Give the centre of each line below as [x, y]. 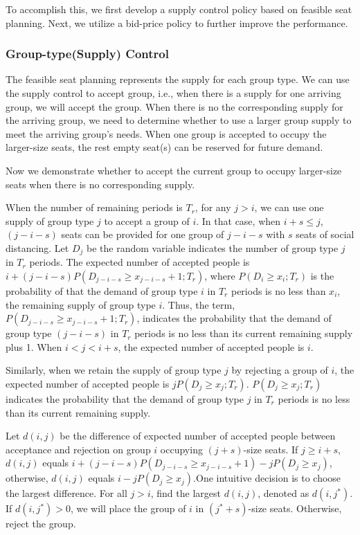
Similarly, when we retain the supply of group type [114, 370]
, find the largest [186, 493]
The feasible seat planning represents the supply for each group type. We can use [178, 79]
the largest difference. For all [66, 493]
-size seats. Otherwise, [295, 508]
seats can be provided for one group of [143, 234]
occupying [181, 449]
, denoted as [283, 493]
